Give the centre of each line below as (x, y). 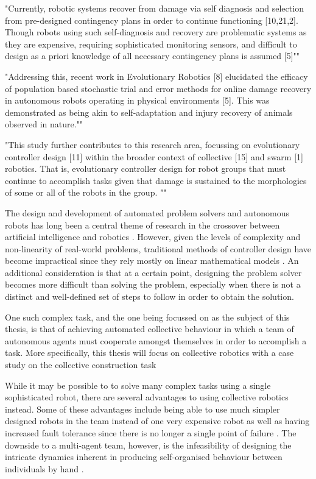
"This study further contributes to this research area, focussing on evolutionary (153, 144)
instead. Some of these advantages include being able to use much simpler (142, 409)
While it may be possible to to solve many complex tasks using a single (138, 385)
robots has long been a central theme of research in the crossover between (142, 225)
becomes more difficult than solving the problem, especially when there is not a (153, 284)
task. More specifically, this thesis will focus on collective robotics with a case (149, 353)
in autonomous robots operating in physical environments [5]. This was (137, 100)
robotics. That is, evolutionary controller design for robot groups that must (146, 169)
